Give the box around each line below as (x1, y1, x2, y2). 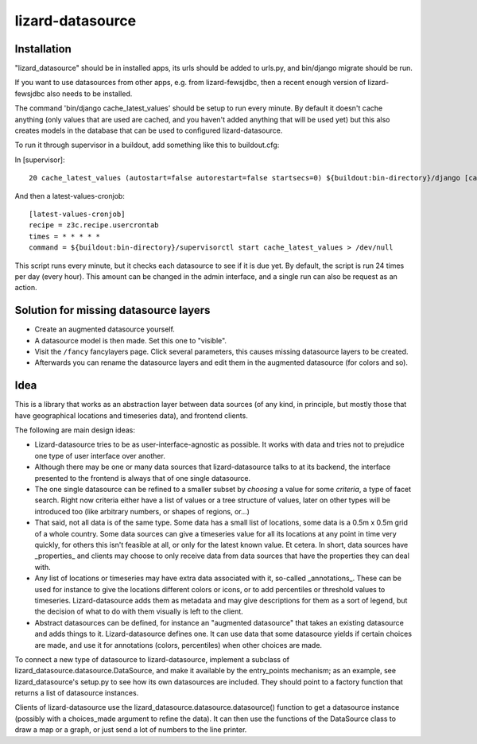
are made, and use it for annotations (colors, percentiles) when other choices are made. (34, 640, 322, 649)
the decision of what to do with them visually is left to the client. (34, 606, 244, 616)
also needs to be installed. (46, 88, 133, 99)
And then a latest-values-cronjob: (14, 191, 125, 200)
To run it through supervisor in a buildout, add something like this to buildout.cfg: (14, 140, 280, 150)
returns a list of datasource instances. (14, 688, 139, 698)
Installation (14, 42, 72, 56)
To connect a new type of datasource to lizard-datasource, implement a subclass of (14, 654, 290, 664)
